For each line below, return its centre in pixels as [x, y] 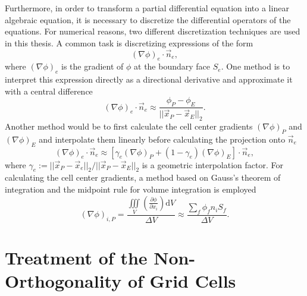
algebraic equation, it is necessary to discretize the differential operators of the [148, 19]
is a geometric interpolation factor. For [212, 164]
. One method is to [256, 66]
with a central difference [49, 91]
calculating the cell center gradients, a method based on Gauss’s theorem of [143, 177]
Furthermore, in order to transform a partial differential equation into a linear [147, 8]
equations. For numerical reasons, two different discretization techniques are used [153, 31]
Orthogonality [63, 281]
